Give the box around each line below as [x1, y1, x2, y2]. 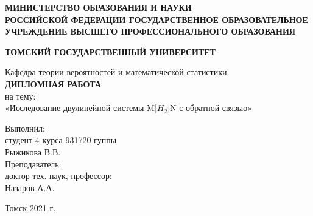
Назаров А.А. [5, 181, 55, 194]
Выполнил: [5, 121, 45, 134]
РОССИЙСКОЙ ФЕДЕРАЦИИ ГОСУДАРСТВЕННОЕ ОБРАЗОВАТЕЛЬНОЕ [5, 13, 308, 25]
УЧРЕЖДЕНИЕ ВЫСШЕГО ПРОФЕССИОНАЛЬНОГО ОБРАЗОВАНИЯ [5, 25, 295, 38]
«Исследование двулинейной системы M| [5, 101, 157, 114]
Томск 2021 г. [5, 201, 56, 214]
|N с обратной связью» [167, 101, 253, 114]
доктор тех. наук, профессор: [5, 169, 112, 182]
